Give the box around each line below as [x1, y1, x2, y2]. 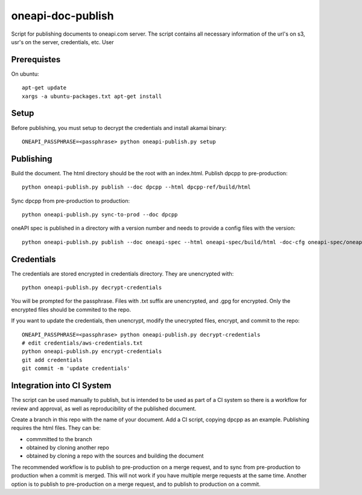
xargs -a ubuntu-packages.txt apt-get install [22, 92, 162, 100]
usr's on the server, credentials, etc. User [11, 38, 114, 45]
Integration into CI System [11, 381, 112, 391]
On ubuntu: [11, 70, 39, 77]
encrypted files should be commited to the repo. [11, 306, 132, 313]
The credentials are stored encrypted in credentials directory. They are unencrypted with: [11, 270, 234, 277]
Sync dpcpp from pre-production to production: [11, 197, 130, 204]
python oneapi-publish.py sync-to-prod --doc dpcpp [22, 212, 178, 218]
